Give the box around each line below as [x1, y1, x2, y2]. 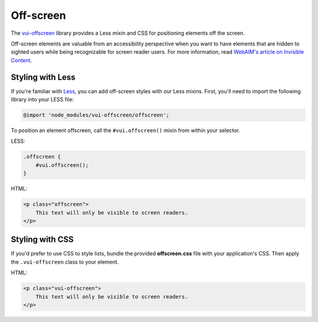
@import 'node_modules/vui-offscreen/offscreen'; [23, 112, 170, 118]
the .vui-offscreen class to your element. [11, 258, 119, 265]
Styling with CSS [11, 235, 74, 245]
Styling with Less [11, 72, 76, 82]
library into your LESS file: [11, 96, 74, 103]
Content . [11, 57, 32, 64]
